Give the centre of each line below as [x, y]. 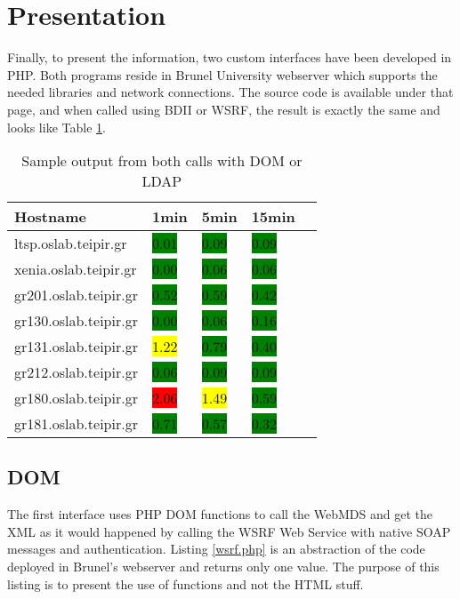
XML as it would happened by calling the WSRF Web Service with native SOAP [229, 531]
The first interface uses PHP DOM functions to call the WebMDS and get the [220, 514]
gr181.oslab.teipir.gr [76, 424]
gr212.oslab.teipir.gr [76, 372]
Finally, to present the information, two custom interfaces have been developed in [230, 57]
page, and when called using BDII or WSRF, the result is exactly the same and [224, 109]
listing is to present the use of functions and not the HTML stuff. [186, 583]
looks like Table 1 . [56, 127]
